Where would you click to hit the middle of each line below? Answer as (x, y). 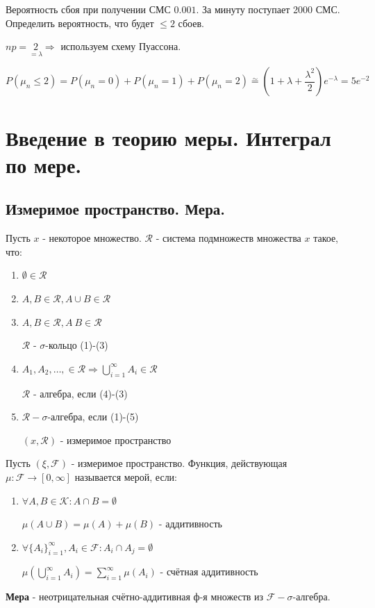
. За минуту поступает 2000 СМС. (268, 9)
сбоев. (191, 23)
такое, (326, 238)
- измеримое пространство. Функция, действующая (179, 463)
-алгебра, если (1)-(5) (93, 417)
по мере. (44, 164)
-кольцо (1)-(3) (77, 345)
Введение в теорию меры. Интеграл (168, 137)
